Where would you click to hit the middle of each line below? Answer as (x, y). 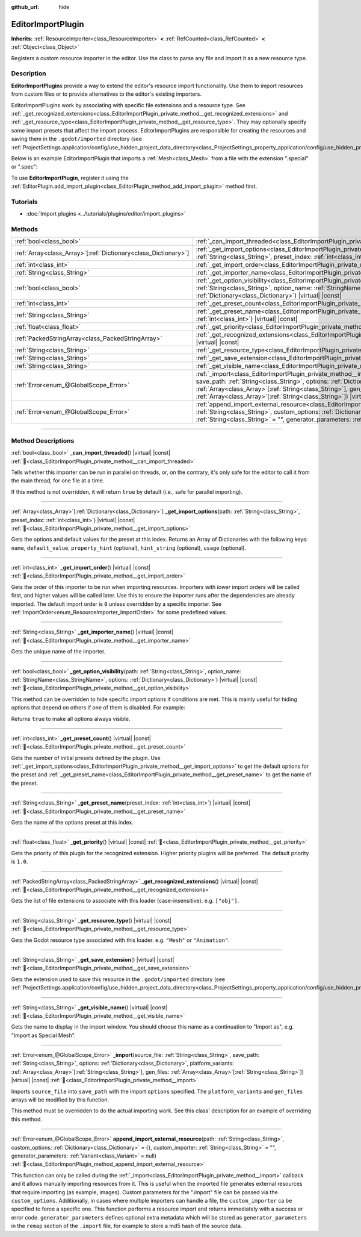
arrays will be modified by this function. (60, 1100)
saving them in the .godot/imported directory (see (77, 139)
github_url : (25, 7)
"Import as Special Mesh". (43, 1035)
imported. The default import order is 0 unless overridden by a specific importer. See (116, 604)
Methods (25, 229)
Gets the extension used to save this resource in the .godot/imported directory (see (118, 979)
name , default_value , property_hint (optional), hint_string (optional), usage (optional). (129, 547)
